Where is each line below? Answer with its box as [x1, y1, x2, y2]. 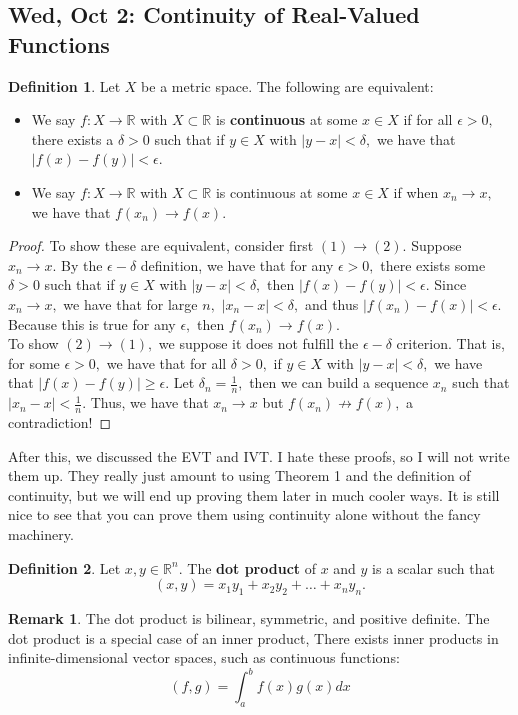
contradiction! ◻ [8, 411, 112, 432]
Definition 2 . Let [8, 557, 121, 578]
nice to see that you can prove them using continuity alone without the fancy [8, 504, 481, 525]
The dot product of [187, 557, 316, 578]
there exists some [380, 254, 486, 275]
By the [61, 254, 103, 275]
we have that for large [63, 293, 198, 314]
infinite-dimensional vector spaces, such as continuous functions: [8, 647, 400, 668]
